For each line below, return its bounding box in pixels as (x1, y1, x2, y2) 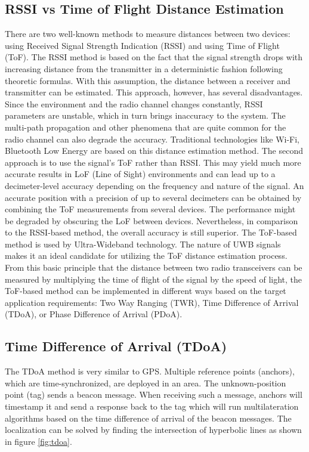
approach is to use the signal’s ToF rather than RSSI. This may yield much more (5, 156, 301, 168)
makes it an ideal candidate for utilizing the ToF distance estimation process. (5, 249, 288, 262)
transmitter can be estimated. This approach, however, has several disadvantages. (5, 86, 303, 98)
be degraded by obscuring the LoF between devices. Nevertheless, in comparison (5, 214, 298, 227)
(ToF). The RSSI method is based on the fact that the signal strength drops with (5, 51, 303, 63)
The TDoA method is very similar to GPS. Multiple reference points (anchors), (5, 365, 295, 377)
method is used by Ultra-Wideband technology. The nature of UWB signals (5, 237, 281, 250)
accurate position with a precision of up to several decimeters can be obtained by (5, 191, 302, 203)
